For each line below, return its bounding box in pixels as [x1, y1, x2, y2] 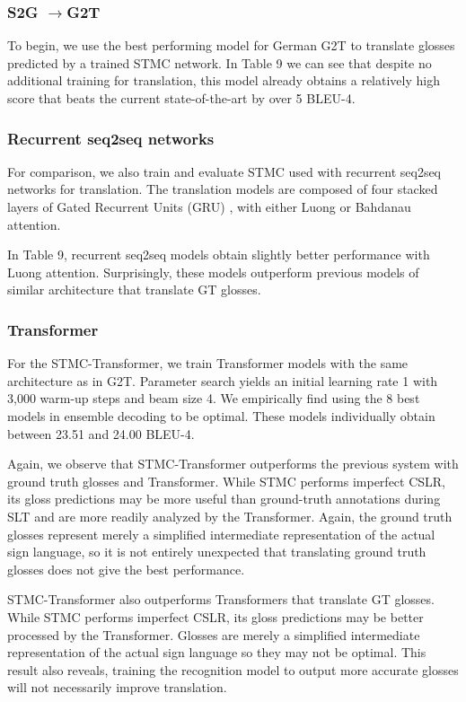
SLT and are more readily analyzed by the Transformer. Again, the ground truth [7, 506, 453, 525]
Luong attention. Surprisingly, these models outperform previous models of [7, 262, 419, 281]
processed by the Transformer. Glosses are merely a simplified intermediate [7, 625, 420, 644]
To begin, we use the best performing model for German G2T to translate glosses [7, 36, 455, 55]
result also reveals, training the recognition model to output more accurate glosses [7, 660, 459, 679]
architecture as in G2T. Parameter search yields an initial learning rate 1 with [7, 371, 438, 390]
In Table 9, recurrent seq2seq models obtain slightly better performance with [7, 245, 430, 264]
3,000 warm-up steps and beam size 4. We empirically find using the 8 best [7, 389, 420, 408]
